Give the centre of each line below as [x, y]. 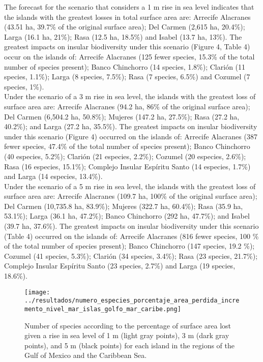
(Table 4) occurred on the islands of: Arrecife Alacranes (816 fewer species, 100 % [131, 236]
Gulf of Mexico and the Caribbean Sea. [86, 355]
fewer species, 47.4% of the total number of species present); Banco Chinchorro [127, 146]
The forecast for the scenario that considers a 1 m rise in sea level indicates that [129, 7]
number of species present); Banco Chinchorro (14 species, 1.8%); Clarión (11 [125, 66]
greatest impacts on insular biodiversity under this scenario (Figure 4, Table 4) [127, 47]
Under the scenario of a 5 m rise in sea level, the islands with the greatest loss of [130, 186]
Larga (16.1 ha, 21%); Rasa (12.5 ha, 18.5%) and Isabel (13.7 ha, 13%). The [123, 36]
